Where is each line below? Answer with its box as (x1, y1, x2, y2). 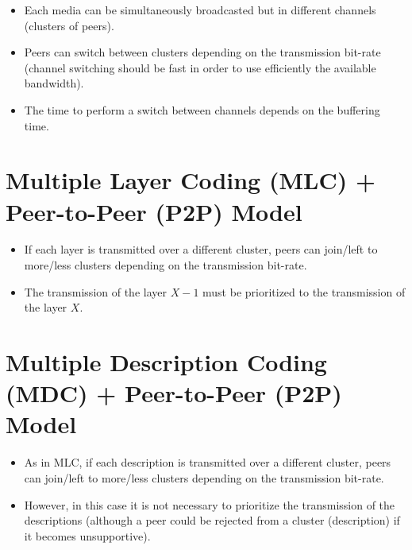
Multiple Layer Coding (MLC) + (6, 164, 375, 196)
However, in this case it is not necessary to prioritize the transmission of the (24, 496, 395, 513)
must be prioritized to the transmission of (202, 283, 406, 300)
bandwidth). (24, 75, 84, 91)
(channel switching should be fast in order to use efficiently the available (24, 59, 376, 76)
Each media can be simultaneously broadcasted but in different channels (24, 2, 376, 17)
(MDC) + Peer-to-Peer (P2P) (6, 377, 342, 409)
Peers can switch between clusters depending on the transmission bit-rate (24, 44, 381, 60)
